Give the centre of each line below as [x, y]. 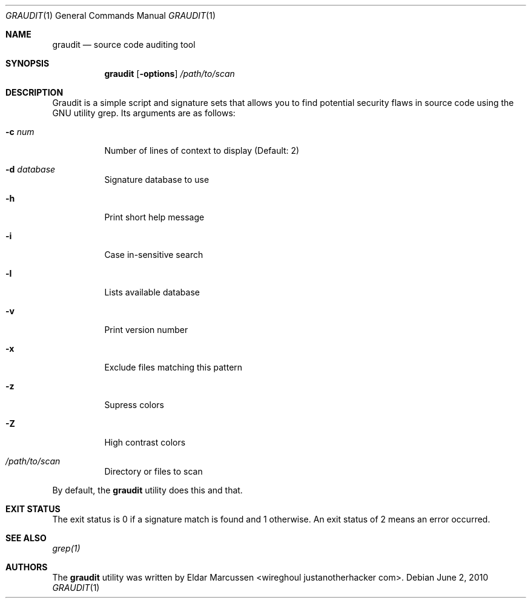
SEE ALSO [26, 538]
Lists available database [152, 292]
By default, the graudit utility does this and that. [147, 490]
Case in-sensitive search [154, 255]
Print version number [146, 330]
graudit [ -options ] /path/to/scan [170, 74]
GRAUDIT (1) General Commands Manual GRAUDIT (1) [111, 15]
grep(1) [66, 548]
